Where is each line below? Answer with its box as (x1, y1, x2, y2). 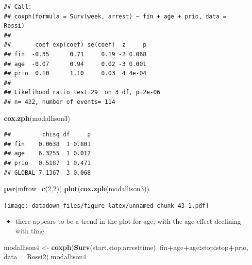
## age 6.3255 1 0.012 (4, 150, 91, 157)
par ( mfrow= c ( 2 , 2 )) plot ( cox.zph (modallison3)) (4, 183, 150, 194)
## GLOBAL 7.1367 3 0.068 (4, 169, 91, 176)
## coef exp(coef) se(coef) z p (4, 41, 147, 49)
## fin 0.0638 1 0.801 (4, 140, 91, 148)
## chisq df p (4, 131, 91, 138)
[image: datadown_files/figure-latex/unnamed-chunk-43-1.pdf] (4, 202, 209, 209)
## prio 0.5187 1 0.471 (4, 159, 91, 166)
